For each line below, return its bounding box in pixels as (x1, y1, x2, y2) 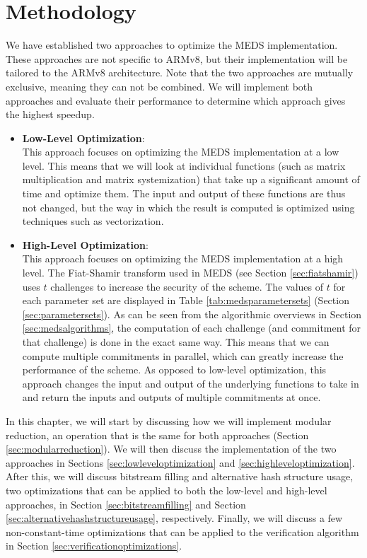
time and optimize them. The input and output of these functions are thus (22, 186, 346, 201)
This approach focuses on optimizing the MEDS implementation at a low (22, 144, 339, 159)
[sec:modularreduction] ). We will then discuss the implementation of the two (6, 441, 337, 456)
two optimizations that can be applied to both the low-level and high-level (6, 482, 327, 497)
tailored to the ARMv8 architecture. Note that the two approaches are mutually (6, 65, 354, 80)
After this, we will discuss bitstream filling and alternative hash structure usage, (6, 469, 354, 484)
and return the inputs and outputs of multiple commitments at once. (22, 390, 321, 405)
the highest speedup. (6, 107, 95, 122)
